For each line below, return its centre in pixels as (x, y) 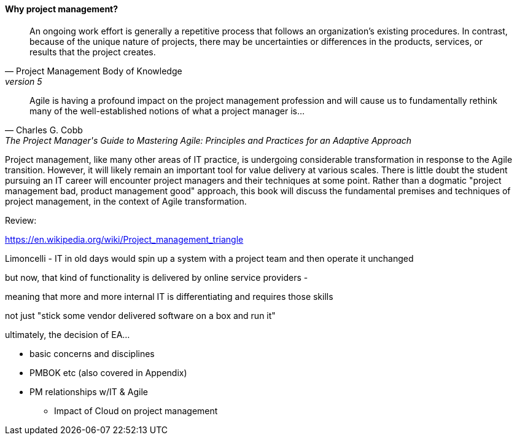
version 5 (24, 81)
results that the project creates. (93, 52)
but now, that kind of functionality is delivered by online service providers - (157, 277)
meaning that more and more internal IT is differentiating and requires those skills (169, 296)
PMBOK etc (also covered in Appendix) (108, 372)
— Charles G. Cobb (44, 130)
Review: (21, 220)
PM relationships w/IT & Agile (89, 391)
